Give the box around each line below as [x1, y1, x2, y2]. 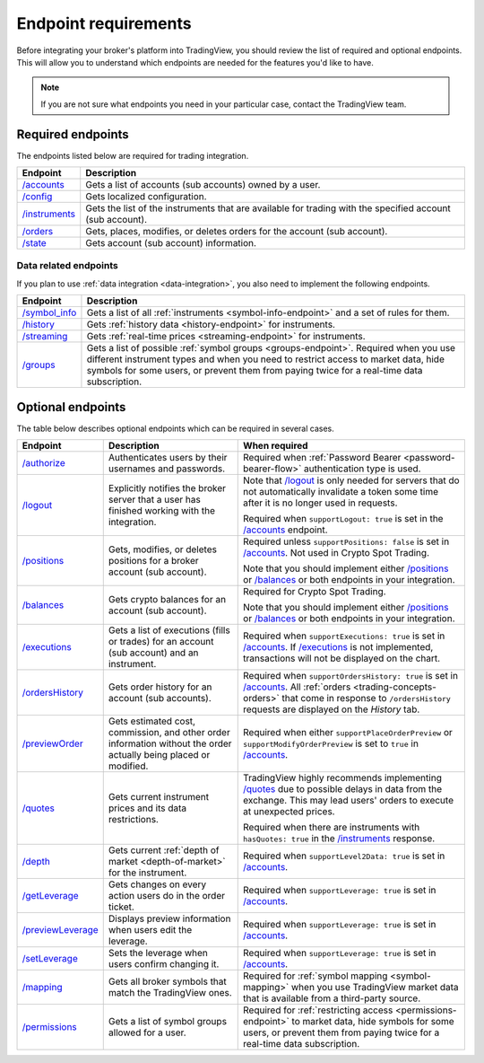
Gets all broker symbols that [108, 975, 228, 988]
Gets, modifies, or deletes [108, 543, 217, 556]
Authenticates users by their [108, 452, 228, 464]
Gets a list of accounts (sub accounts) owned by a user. [85, 179, 321, 191]
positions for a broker [108, 555, 199, 567]
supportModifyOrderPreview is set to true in [243, 737, 419, 750]
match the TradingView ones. [108, 987, 232, 999]
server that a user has [108, 494, 201, 506]
